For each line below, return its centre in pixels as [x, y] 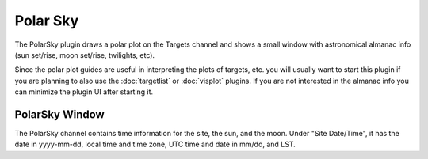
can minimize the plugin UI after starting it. [84, 92]
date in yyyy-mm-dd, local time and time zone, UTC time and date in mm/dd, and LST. [155, 144]
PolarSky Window [59, 114]
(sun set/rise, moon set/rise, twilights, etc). [84, 55]
